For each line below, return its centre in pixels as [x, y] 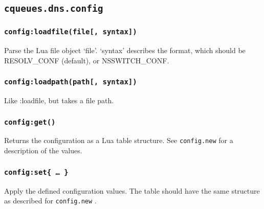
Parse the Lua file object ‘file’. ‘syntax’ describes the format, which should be [125, 50]
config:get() [30, 122]
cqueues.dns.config [54, 9]
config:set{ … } [36, 172]
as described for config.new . [50, 201]
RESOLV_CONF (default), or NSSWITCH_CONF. [87, 60]
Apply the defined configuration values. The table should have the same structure [132, 190]
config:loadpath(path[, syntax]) [71, 82]
